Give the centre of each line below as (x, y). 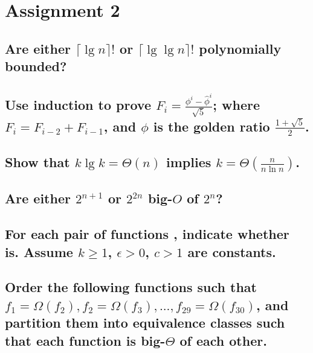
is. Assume (39, 251)
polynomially (240, 48)
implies (189, 162)
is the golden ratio (211, 126)
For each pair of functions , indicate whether (147, 234)
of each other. (223, 340)
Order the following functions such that (131, 287)
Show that (37, 162)
